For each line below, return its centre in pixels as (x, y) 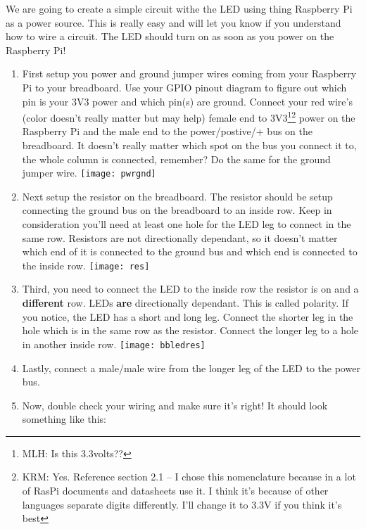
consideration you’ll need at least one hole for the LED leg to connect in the (187, 224)
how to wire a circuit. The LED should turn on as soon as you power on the (170, 36)
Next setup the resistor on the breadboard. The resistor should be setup (177, 196)
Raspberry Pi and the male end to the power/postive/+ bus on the (167, 131)
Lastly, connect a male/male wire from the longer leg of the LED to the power (191, 368)
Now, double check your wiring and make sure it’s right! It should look (175, 405)
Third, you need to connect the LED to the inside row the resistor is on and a (190, 289)
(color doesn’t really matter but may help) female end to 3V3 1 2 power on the (189, 116)
